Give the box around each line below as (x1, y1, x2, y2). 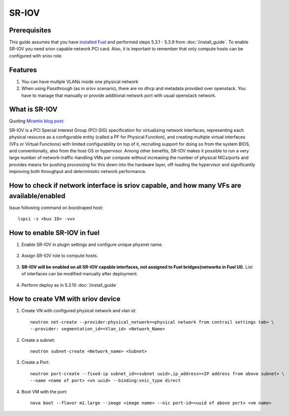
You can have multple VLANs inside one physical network (21, 79, 139, 85)
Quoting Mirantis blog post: (9, 118, 64, 124)
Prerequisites (9, 26, 51, 34)
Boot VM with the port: (21, 388, 67, 394)
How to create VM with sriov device (9, 295, 121, 303)
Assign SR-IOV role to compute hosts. (21, 253, 98, 259)
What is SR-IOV (9, 105, 58, 114)
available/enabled (9, 192, 66, 200)
